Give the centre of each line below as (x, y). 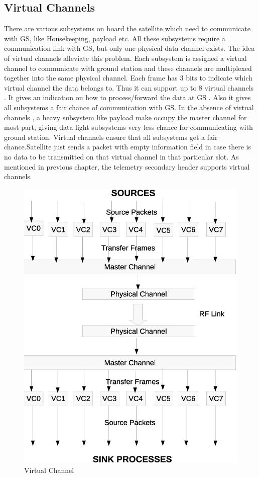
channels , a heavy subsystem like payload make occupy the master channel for (125, 117)
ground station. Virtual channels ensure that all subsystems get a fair (111, 137)
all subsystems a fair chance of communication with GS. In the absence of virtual (129, 107)
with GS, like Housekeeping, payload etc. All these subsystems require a (115, 38)
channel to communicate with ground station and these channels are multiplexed (128, 68)
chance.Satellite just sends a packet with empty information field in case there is (127, 147)
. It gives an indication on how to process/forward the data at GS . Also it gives (127, 97)
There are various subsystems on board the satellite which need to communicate (127, 28)
